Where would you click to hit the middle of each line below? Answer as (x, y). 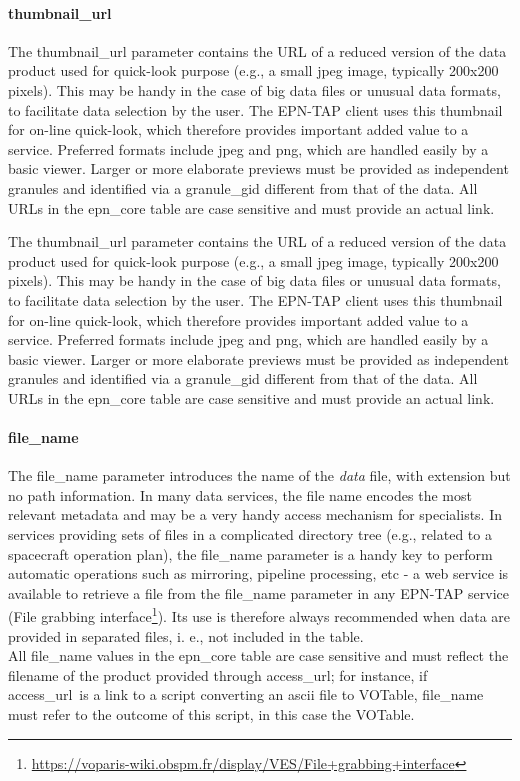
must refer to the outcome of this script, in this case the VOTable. (211, 714)
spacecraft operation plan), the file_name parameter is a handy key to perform (250, 553)
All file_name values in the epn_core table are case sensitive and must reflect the (258, 655)
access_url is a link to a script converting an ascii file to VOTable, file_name (246, 694)
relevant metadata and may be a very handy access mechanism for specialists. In (255, 514)
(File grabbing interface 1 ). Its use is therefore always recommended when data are (259, 615)
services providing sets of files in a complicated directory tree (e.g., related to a (250, 534)
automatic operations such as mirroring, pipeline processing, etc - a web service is (258, 573)
